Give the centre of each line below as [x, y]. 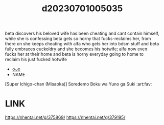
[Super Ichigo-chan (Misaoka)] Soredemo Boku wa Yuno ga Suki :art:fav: [79, 84]
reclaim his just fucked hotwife [36, 60]
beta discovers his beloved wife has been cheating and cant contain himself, [82, 33]
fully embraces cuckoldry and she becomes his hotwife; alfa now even [76, 49]
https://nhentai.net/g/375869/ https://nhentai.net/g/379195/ [65, 117]
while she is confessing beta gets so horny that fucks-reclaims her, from [78, 39]
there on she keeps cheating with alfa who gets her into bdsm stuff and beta [82, 44]
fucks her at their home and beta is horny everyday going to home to [74, 54]
